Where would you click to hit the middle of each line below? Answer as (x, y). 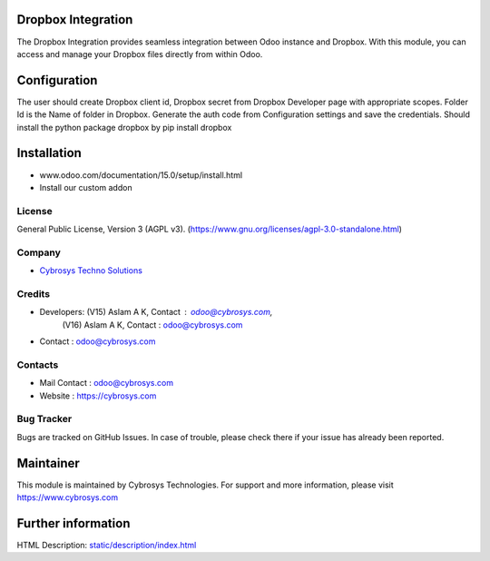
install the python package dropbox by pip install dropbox (124, 127)
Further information (73, 523)
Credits (33, 293)
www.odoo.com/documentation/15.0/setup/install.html (141, 175)
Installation (49, 153)
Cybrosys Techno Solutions (91, 271)
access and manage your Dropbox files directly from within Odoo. (140, 54)
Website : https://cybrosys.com (98, 396)
